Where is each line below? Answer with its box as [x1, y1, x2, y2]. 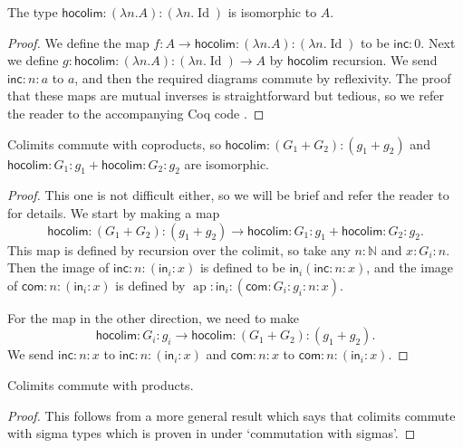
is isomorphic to [227, 3, 317, 21]
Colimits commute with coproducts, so [7, 134, 221, 153]
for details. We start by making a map [7, 203, 220, 222]
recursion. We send [333, 51, 438, 70]
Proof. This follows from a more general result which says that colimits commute [7, 405, 456, 424]
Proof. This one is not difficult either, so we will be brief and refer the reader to [7, 186, 449, 205]
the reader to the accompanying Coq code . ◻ [7, 103, 265, 122]
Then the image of [7, 258, 110, 277]
